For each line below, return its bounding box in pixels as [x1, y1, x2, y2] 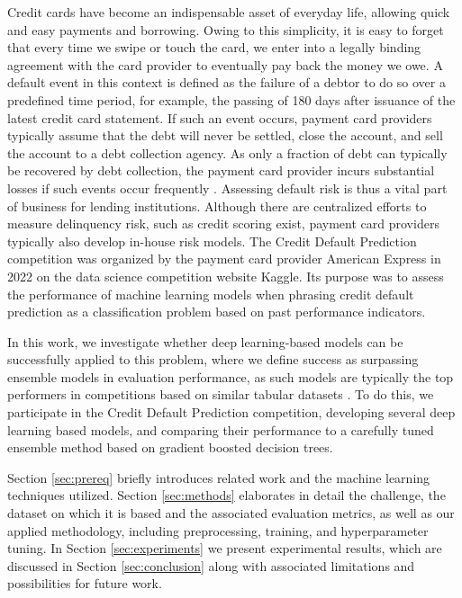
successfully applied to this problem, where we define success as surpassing [7, 350, 419, 369]
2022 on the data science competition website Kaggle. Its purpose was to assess [7, 266, 444, 285]
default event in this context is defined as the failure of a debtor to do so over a [7, 73, 446, 92]
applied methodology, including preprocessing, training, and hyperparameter [7, 521, 429, 540]
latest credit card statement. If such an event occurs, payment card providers [7, 108, 432, 127]
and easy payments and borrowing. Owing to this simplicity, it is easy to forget [7, 20, 444, 39]
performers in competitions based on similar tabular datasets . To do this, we [7, 385, 434, 404]
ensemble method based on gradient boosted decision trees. [7, 438, 333, 457]
